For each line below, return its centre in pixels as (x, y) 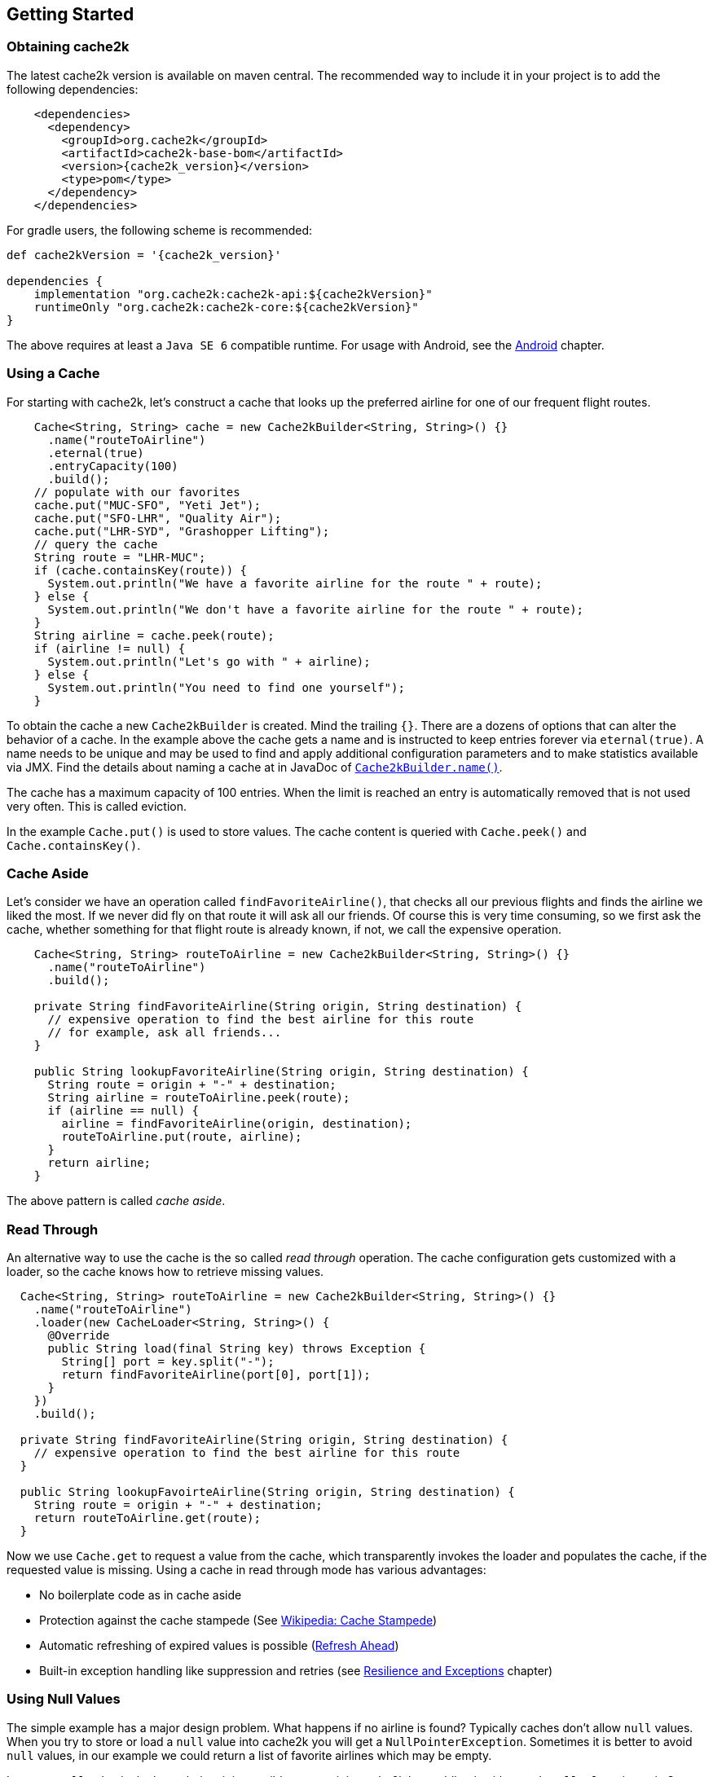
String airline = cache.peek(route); (154, 635)
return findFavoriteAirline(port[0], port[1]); (216, 1375)
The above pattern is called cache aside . (116, 1201)
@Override (79, 1336)
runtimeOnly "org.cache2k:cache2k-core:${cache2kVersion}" (226, 307)
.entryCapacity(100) (113, 466)
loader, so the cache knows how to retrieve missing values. (165, 1272)
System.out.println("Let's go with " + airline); (209, 661)
